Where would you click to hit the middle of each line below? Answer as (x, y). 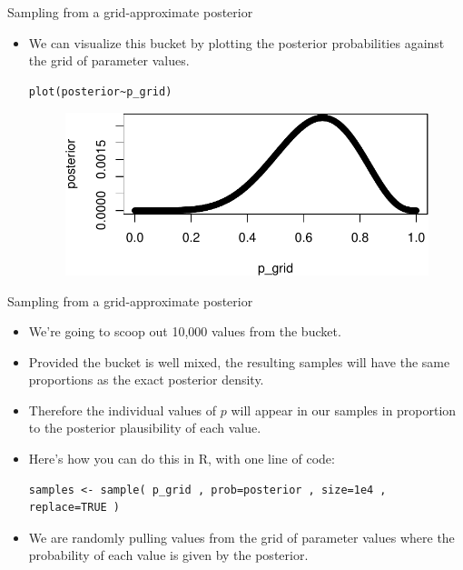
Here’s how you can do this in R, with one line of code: (182, 459)
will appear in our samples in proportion (344, 410)
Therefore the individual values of (123, 410)
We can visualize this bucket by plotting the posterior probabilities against (236, 42)
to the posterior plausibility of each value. (145, 428)
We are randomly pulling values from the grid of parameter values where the (241, 537)
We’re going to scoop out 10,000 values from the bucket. (185, 331)
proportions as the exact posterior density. (146, 380)
